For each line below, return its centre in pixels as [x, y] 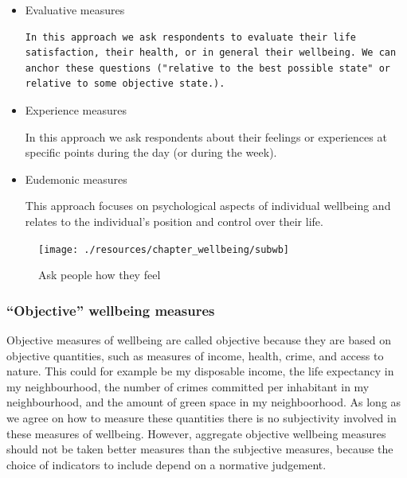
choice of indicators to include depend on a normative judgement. [166, 464]
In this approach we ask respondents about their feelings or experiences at [206, 136]
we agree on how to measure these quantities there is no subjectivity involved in [202, 417]
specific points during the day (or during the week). [151, 152]
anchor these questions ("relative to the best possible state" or [207, 68]
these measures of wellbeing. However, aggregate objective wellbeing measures [196, 433]
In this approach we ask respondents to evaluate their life [191, 37]
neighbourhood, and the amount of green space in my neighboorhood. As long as [204, 402]
